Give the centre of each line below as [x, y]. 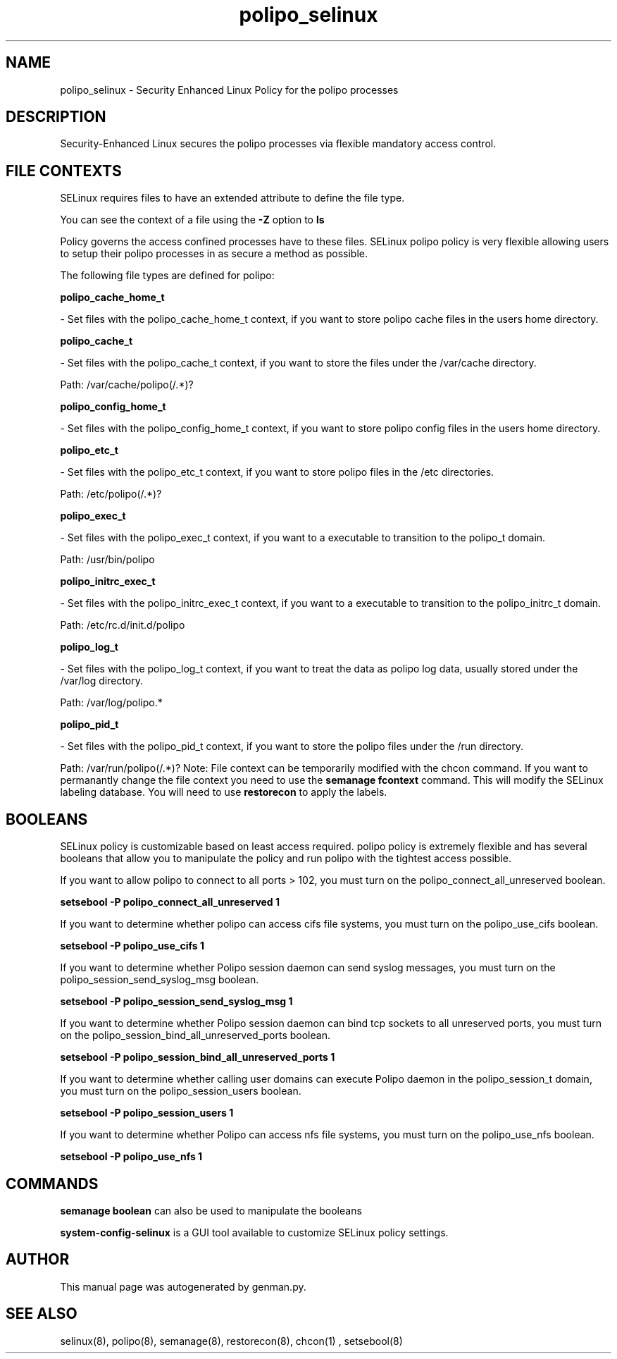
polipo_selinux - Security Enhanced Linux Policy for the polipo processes [229, 90]
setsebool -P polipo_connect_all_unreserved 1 [170, 902]
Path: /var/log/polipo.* [111, 703]
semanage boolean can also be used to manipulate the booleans [211, 1210]
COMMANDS [52, 1183]
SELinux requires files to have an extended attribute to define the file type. [232, 198]
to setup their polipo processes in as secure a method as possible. [214, 254]
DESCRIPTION [56, 117]
